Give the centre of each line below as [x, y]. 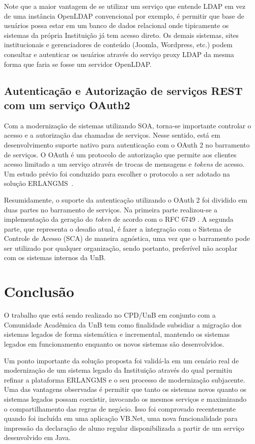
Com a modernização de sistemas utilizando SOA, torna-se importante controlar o [127, 125]
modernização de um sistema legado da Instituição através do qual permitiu [118, 370]
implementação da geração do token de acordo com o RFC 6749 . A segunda [119, 219]
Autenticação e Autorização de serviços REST [123, 90]
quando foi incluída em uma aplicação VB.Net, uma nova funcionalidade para [121, 418]
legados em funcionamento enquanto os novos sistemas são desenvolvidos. [114, 343]
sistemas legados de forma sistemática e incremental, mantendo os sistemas [117, 334]
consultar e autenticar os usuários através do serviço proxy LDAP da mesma [119, 54]
